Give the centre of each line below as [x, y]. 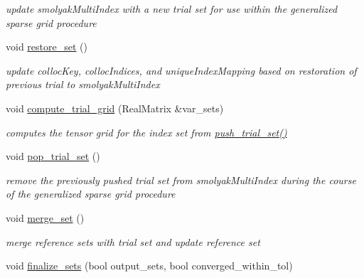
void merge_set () [45, 217]
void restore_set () [47, 47]
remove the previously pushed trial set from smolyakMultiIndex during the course [181, 180]
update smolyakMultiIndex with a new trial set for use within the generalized [172, 9]
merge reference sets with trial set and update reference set [133, 241]
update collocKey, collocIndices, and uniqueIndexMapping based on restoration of [181, 70]
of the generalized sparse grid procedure [91, 194]
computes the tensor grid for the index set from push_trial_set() [146, 132]
